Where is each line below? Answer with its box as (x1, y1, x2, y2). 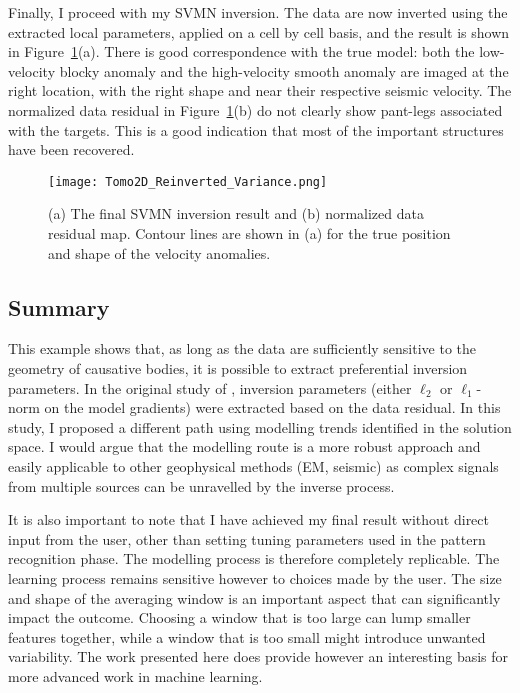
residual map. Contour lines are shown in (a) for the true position (48, 223, 451, 243)
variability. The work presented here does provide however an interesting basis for (8, 646, 509, 667)
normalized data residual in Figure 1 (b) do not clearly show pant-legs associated (8, 99, 503, 120)
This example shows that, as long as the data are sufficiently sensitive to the (8, 338, 477, 359)
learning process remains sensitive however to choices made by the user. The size (8, 567, 502, 588)
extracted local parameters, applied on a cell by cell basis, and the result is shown (8, 21, 510, 42)
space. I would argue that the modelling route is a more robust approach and (8, 436, 481, 457)
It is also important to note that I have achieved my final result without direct (8, 509, 489, 530)
